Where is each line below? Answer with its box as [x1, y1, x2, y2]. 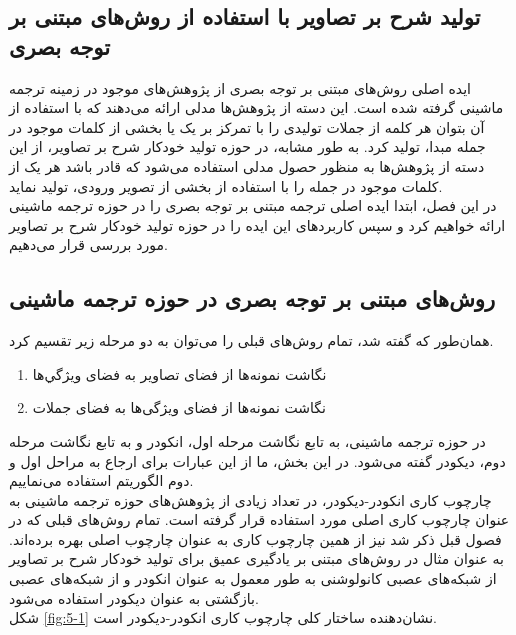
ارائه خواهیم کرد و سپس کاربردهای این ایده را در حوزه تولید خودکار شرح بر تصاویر [9, 214, 506, 235]
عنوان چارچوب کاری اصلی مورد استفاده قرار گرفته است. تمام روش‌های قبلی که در [9, 509, 510, 530]
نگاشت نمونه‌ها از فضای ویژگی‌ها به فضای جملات [32, 397, 326, 418]
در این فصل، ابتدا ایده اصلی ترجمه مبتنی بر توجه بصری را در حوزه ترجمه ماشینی [9, 195, 497, 216]
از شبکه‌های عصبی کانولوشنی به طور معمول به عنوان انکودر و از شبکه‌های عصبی [9, 568, 497, 589]
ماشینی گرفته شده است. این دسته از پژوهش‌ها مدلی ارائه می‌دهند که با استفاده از [9, 97, 504, 118]
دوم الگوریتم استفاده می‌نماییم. [9, 470, 194, 491]
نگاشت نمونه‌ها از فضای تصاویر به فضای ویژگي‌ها [32, 363, 327, 384]
